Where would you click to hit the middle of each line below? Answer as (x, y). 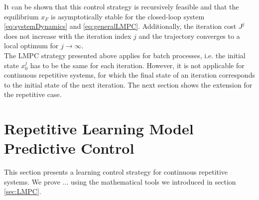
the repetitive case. (33, 94)
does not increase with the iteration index (68, 36)
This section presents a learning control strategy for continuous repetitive (116, 172)
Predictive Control (69, 148)
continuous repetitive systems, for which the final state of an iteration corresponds (129, 75)
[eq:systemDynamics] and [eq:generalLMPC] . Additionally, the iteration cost (120, 26)
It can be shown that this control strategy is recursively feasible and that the (122, 6)
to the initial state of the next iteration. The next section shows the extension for (128, 84)
